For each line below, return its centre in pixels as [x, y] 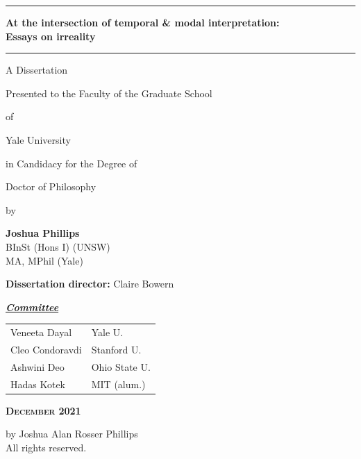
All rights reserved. [46, 447]
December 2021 [43, 410]
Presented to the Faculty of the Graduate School [109, 93]
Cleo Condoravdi [46, 349]
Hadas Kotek [38, 384]
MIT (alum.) [118, 384]
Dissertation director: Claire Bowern [90, 284]
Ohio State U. [121, 366]
